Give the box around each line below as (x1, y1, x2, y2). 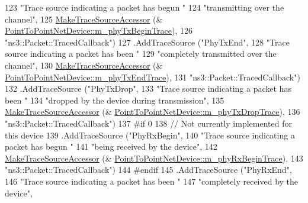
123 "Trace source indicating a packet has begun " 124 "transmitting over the (5, 1, 284, 13)
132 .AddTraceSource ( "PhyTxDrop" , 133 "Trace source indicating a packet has (5, 82, 291, 95)
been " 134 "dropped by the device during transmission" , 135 (5, 94, 224, 106)
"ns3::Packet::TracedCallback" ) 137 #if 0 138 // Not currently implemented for (5, 117, 292, 129)
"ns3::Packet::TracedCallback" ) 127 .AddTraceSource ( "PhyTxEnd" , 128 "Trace (5, 36, 290, 48)
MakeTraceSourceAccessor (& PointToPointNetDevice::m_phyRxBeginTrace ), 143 (5, 152, 303, 164)
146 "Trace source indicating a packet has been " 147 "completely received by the (5, 175, 299, 187)
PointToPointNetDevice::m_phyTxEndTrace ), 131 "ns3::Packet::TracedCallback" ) (5, 70, 300, 83)
